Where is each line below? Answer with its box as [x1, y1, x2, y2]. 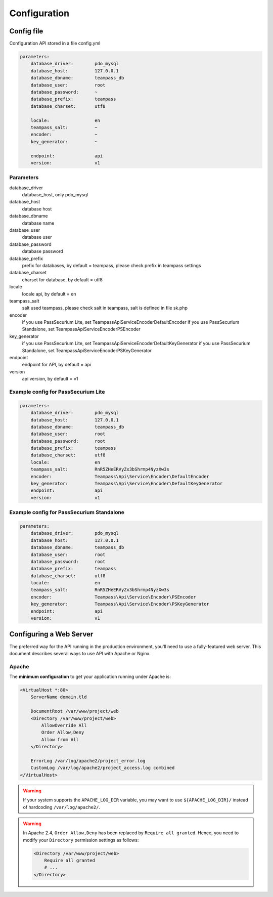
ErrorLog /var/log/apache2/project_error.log [30, 758, 146, 763]
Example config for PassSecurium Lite [9, 388, 105, 395]
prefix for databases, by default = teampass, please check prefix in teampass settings [22, 262, 201, 268]
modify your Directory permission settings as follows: [23, 837, 139, 843]
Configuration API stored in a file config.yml [9, 40, 101, 47]
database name [22, 220, 55, 226]
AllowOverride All [41, 722, 87, 728]
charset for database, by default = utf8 [22, 276, 103, 283]
